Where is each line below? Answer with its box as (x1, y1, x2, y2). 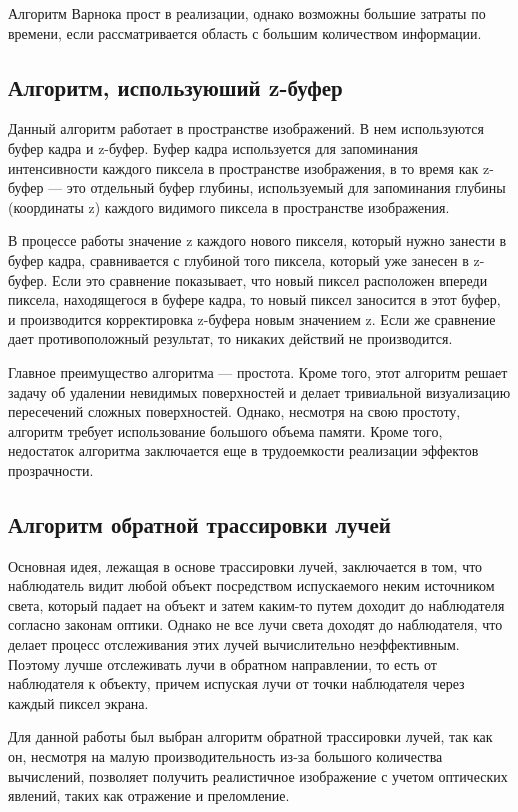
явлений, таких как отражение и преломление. (8, 785, 290, 806)
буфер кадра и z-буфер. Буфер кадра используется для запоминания (8, 137, 418, 158)
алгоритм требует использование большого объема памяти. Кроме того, (8, 420, 443, 441)
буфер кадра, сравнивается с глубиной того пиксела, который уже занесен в (8, 249, 469, 270)
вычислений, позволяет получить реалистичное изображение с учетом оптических (8, 765, 508, 786)
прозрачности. (8, 459, 94, 480)
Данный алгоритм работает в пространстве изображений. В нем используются (8, 118, 484, 139)
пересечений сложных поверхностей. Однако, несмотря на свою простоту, (8, 401, 461, 422)
